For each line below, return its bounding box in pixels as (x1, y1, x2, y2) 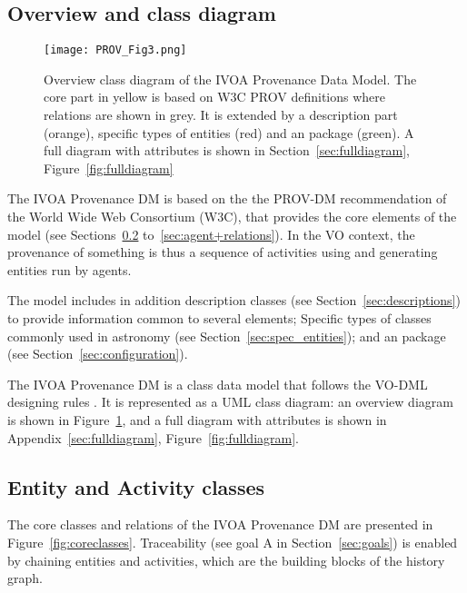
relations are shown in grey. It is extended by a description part (44, 105, 398, 124)
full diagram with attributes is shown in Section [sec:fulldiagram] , (44, 141, 410, 160)
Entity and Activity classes (7, 472, 265, 500)
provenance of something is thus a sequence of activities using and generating (7, 242, 438, 262)
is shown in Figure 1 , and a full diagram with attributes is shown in (7, 410, 387, 429)
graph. (7, 568, 43, 588)
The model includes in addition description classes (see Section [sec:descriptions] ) (7, 291, 461, 310)
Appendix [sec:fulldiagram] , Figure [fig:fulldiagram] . (7, 428, 299, 447)
